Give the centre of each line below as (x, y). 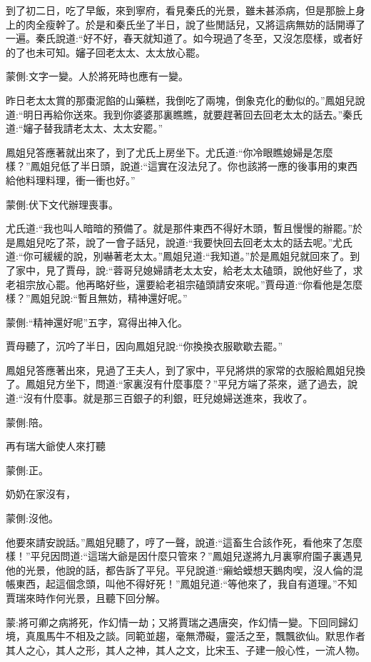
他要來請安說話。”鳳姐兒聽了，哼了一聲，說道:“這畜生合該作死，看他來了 (174, 542)
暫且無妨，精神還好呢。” (133, 298)
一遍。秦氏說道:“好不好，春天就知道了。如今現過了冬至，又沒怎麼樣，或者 (179, 38)
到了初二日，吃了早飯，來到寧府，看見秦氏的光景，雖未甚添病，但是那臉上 (181, 10)
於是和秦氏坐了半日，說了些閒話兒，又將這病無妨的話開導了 (225, 24)
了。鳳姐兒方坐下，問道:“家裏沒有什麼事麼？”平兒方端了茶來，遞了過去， (177, 384)
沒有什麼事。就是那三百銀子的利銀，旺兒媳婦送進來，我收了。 (168, 398)
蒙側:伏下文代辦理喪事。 (62, 204)
